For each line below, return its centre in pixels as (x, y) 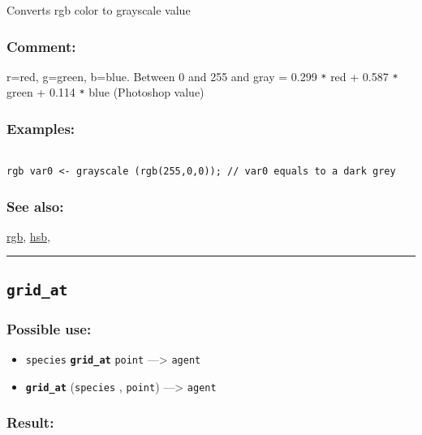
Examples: (41, 129)
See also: (35, 206)
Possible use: (49, 328)
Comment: (41, 46)
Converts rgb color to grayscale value (99, 10)
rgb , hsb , (28, 236)
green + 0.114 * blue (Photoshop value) (105, 92)
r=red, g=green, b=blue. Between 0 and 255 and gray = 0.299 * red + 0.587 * (202, 76)
